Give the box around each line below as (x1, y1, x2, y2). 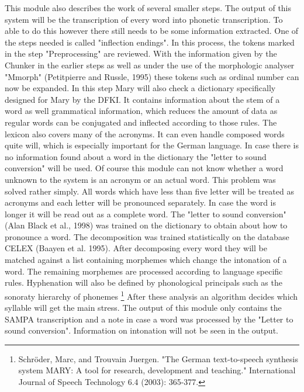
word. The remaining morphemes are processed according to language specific (5, 265, 283, 277)
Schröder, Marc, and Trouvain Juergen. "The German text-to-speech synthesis (18, 352, 298, 365)
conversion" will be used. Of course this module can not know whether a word (5, 162, 284, 174)
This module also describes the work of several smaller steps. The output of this (5, 2, 292, 13)
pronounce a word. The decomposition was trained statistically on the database (5, 230, 289, 242)
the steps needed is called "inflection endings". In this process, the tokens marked (5, 36, 295, 48)
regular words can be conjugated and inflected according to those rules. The (5, 116, 277, 128)
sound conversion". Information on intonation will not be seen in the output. (5, 324, 278, 337)
